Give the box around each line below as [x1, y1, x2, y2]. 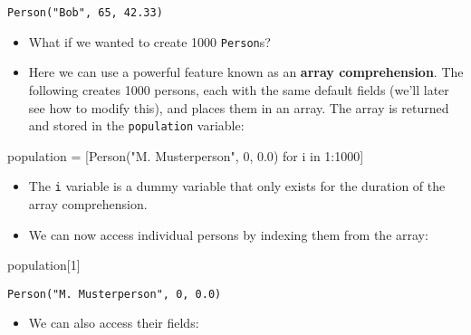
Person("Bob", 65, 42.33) [7, 6, 163, 19]
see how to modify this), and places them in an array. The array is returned [28, 98, 449, 117]
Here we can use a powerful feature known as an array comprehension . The [28, 62, 464, 81]
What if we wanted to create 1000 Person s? [28, 32, 271, 51]
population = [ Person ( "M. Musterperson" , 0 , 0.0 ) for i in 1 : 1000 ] [7, 146, 364, 165]
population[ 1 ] [7, 255, 81, 274]
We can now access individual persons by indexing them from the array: [28, 225, 428, 244]
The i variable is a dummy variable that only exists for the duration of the [28, 177, 446, 196]
